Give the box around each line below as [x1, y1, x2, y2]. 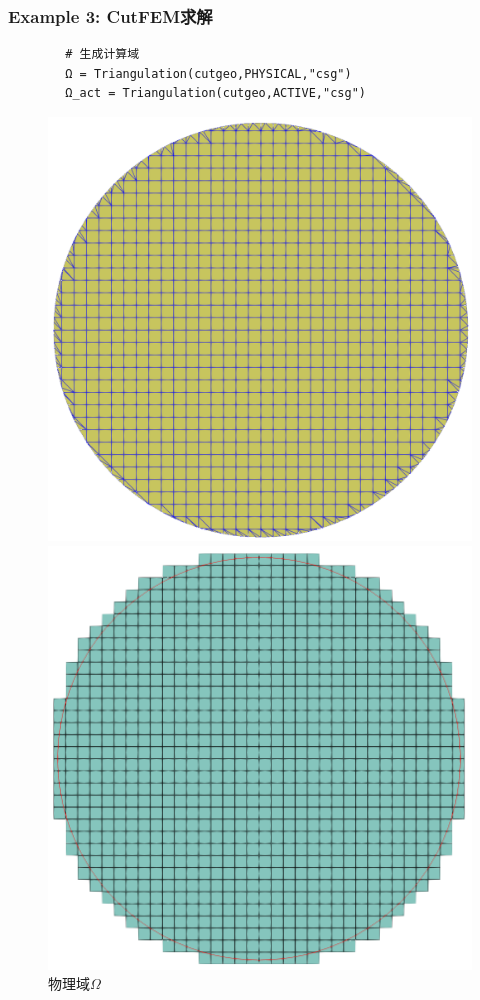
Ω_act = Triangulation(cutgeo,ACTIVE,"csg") [65, 86, 366, 101]
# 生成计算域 [65, 47, 140, 62]
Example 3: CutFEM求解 [8, 3, 213, 28]
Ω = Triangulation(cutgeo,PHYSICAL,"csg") [65, 66, 352, 81]
